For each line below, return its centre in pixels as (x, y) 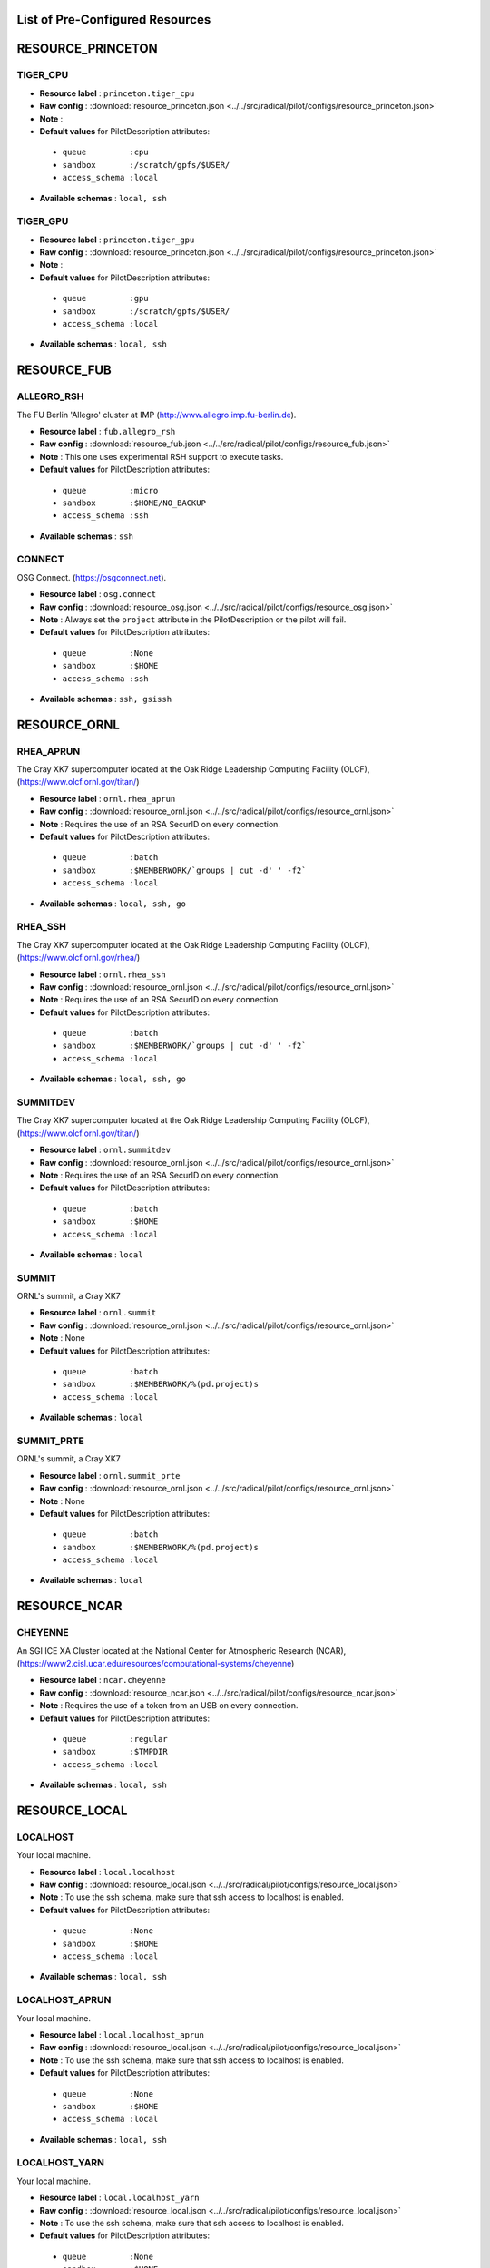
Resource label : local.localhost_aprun (122, 2034)
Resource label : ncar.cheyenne (103, 1680)
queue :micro (110, 490)
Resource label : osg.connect (98, 594)
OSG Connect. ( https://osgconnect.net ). (92, 577)
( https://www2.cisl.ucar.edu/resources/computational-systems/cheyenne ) (156, 1663)
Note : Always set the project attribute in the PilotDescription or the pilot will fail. (193, 619)
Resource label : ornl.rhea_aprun (108, 798)
